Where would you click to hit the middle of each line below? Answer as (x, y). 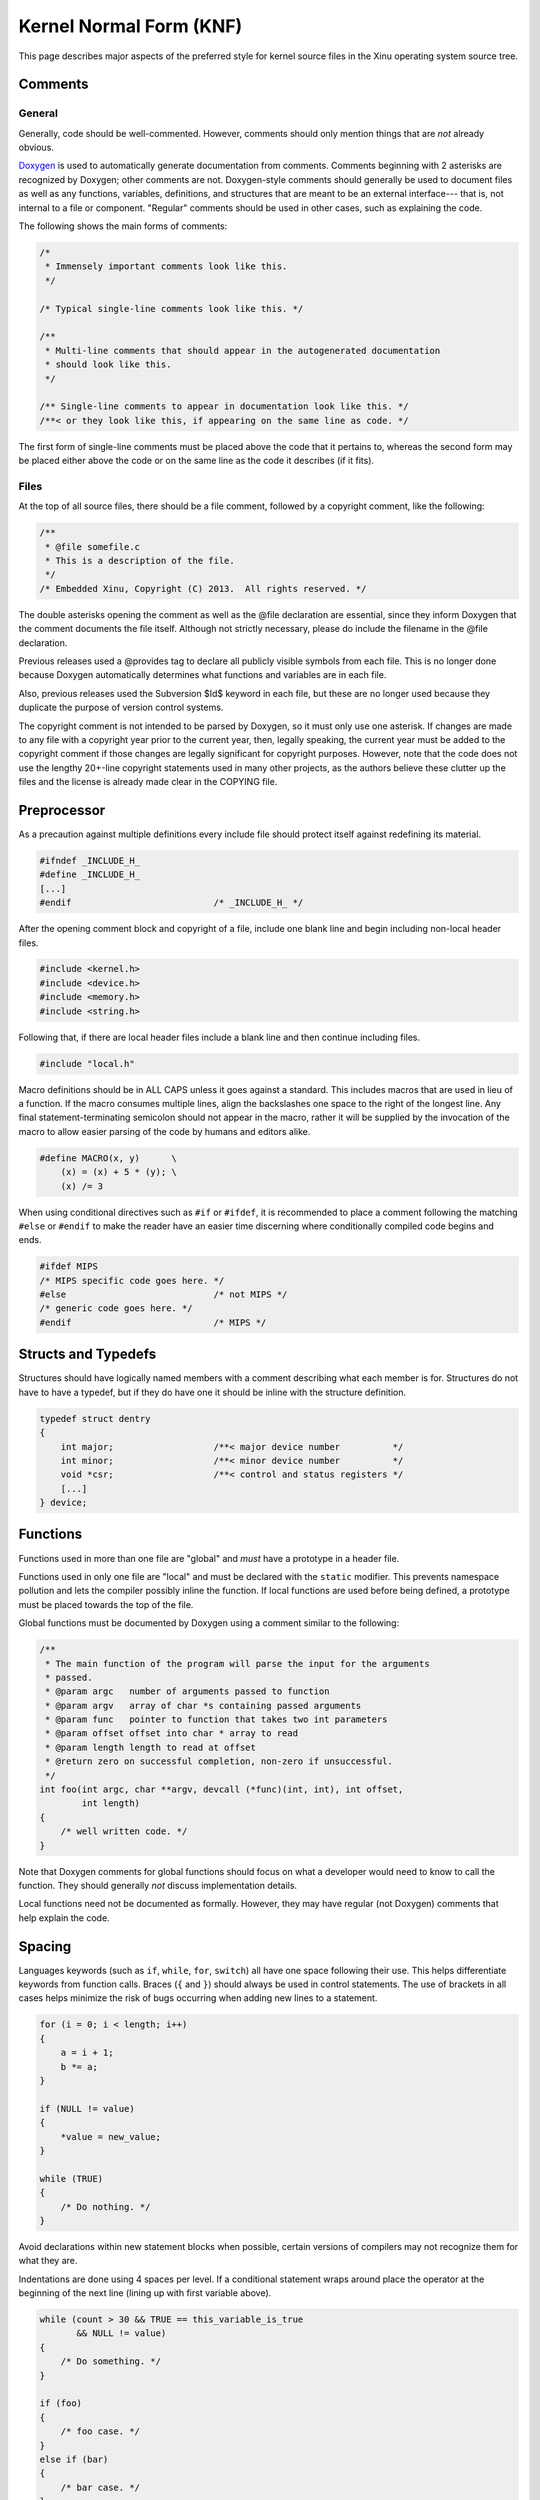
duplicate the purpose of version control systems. (121, 707)
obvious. (36, 147)
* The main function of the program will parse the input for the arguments (237, 1663)
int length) (110, 1803)
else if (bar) (74, 2459)
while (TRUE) (71, 2178)
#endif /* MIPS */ (153, 1322)
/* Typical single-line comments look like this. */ (171, 308)
